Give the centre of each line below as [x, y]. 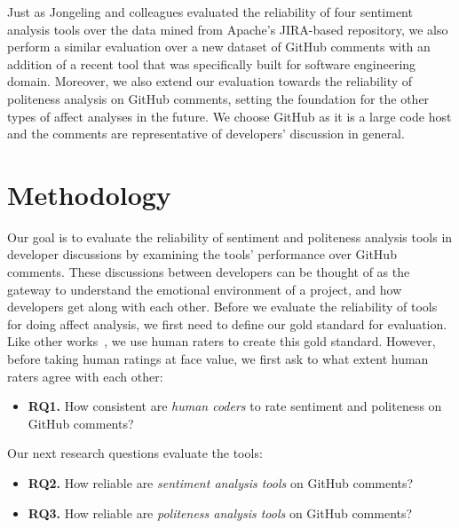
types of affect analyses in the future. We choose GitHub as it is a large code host [229, 116]
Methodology [89, 194]
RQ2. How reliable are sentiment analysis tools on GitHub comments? [221, 483]
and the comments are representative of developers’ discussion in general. [206, 134]
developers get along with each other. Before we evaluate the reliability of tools [222, 307]
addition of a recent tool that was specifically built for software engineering [212, 63]
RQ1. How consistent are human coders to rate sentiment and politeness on [235, 406]
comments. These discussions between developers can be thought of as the [209, 272]
